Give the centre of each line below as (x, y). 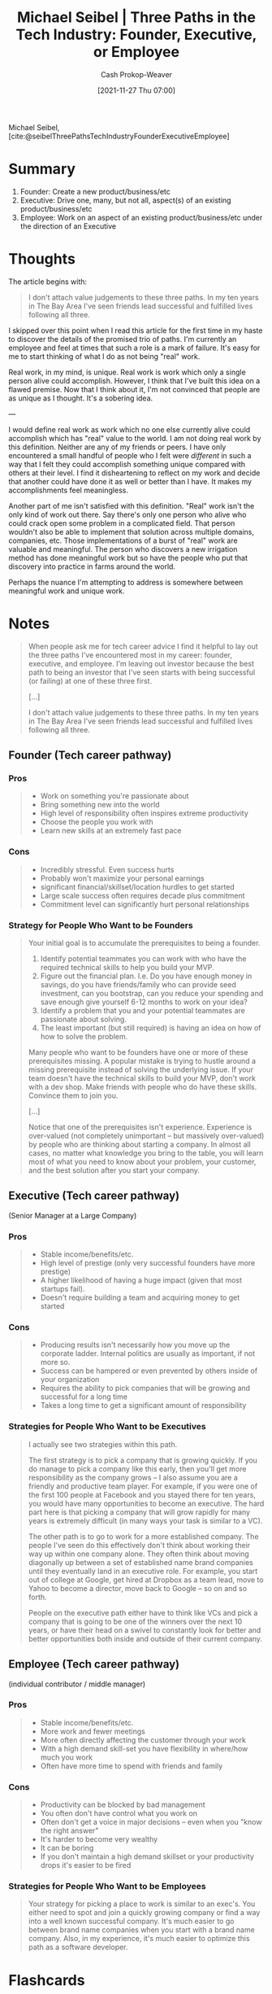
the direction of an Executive (68, 226)
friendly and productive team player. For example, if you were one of (143, 1486)
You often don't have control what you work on (119, 1813)
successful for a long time (84, 1397)
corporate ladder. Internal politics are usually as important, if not (148, 1353)
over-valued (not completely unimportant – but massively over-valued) (146, 1136)
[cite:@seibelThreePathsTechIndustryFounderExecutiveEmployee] (119, 136)
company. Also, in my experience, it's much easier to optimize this (139, 1939)
